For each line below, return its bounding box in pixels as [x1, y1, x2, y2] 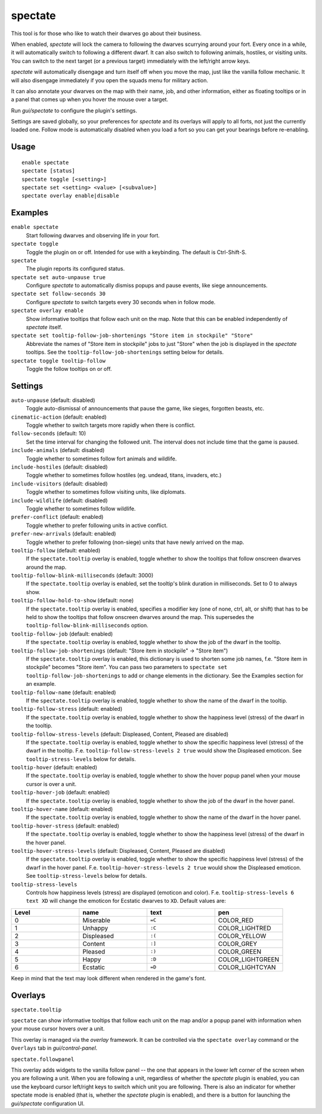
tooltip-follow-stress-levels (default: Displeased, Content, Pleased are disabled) [11, 731, 229, 738]
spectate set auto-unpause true [11, 274, 106, 280]
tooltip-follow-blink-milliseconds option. [26, 622, 148, 629]
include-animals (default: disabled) [11, 447, 105, 454]
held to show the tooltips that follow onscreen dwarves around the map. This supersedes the [26, 614, 255, 621]
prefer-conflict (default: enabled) [11, 513, 104, 521]
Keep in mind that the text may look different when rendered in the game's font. [11, 974, 206, 982]
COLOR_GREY [218, 939, 258, 948]
